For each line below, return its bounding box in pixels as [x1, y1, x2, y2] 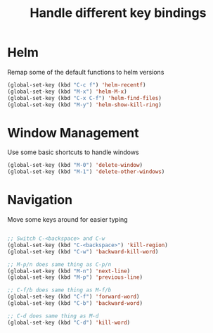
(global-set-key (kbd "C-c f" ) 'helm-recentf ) [7, 81, 146, 89]
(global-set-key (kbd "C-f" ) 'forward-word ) [7, 294, 140, 301]
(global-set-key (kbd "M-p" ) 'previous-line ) [7, 274, 143, 281]
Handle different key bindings [30, 5, 207, 21]
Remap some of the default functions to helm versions [7, 68, 164, 76]
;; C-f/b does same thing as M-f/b [7, 287, 112, 294]
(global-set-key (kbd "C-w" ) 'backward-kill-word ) [7, 248, 159, 255]
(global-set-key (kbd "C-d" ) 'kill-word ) [7, 319, 131, 326]
